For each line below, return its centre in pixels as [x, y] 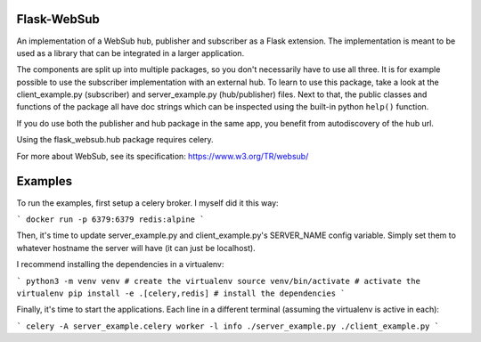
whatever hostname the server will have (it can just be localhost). [136, 248]
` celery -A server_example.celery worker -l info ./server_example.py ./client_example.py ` [228, 326]
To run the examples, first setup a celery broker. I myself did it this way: [148, 203]
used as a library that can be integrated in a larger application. [130, 53]
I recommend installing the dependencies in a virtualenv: [120, 265]
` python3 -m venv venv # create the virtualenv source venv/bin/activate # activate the [218, 281]
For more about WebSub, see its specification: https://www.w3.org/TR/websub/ [163, 156]
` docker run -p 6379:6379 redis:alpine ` [110, 219]
